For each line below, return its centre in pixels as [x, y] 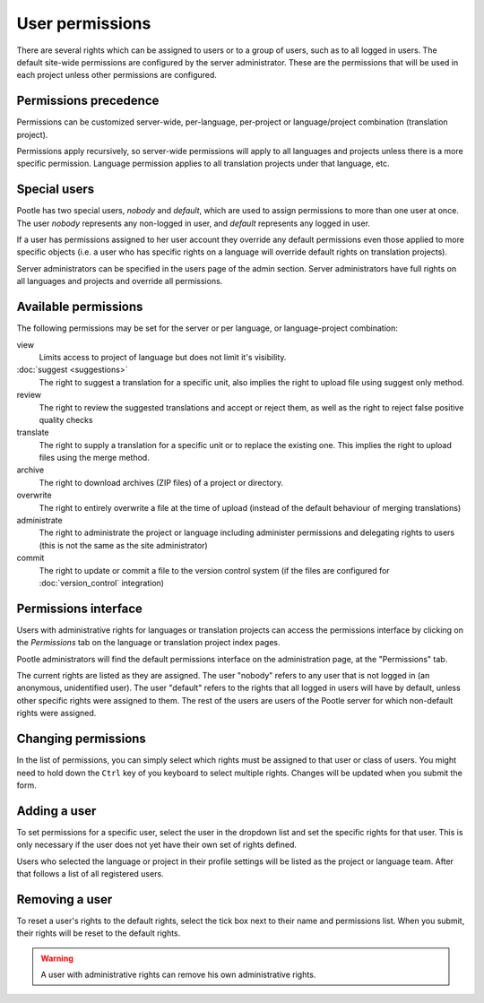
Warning [57, 958]
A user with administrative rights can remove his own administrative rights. [178, 975]
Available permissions [80, 307]
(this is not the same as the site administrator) [123, 545]
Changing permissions [82, 739]
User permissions [84, 23]
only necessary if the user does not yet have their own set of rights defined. [157, 845]
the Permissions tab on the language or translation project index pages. [149, 643]
